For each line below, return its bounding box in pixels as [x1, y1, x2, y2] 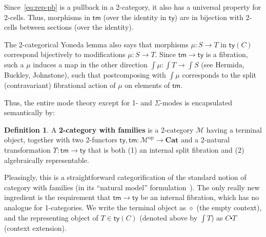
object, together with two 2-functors [4, 134, 117, 145]
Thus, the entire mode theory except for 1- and [4, 97, 152, 107]
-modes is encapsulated [160, 97, 232, 107]
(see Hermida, [201, 59, 244, 69]
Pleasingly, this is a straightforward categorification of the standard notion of [4, 172, 247, 183]
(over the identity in [103, 11, 167, 22]
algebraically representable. [4, 154, 89, 165]
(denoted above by [139, 212, 198, 223]
